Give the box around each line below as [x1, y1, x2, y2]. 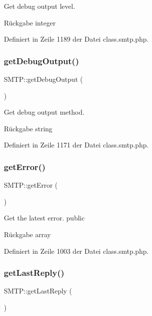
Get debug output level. [4, 1, 75, 11]
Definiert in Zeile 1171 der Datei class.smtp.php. [4, 140, 149, 150]
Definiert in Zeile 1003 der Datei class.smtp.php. [4, 245, 149, 256]
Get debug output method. [4, 107, 85, 117]
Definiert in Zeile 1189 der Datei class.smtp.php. [4, 34, 149, 44]
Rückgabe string [4, 123, 53, 133]
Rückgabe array [4, 229, 51, 239]
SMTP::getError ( [4, 180, 58, 190]
